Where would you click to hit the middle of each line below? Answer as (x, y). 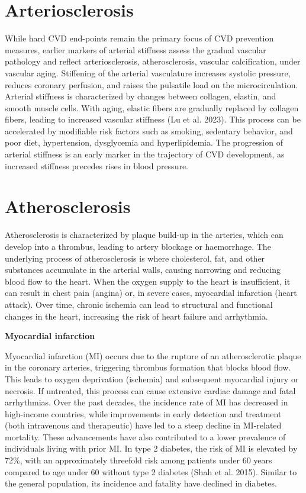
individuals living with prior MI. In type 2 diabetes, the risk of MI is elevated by (151, 448)
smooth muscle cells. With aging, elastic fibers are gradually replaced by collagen (152, 107)
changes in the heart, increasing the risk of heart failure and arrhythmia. (136, 316)
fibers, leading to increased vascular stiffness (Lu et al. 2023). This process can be (153, 119)
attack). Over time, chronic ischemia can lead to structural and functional (139, 304)
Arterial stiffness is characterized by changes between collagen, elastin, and (141, 96)
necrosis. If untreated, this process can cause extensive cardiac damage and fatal (150, 390)
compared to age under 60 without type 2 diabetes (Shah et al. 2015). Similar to (151, 471)
